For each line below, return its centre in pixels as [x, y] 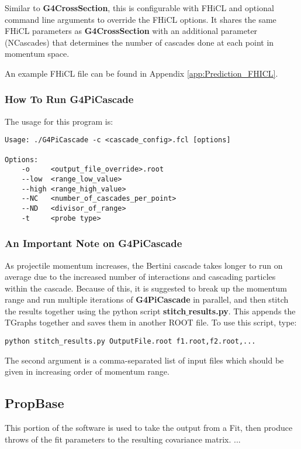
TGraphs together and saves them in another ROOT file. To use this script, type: [151, 322]
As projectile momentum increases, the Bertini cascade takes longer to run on [144, 265]
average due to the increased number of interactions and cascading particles [140, 277]
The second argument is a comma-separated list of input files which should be [144, 360]
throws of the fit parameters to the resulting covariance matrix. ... [123, 439]
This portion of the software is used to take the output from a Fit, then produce [149, 428]
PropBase [34, 403]
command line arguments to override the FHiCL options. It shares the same [141, 19]
